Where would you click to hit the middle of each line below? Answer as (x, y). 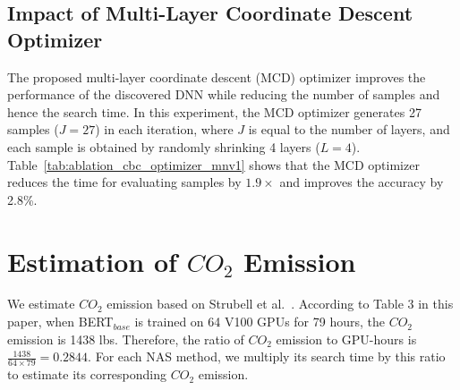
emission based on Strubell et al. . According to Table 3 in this (280, 304)
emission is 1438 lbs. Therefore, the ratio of (126, 339)
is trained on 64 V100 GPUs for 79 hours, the (260, 322)
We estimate (41, 304)
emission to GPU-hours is (346, 339)
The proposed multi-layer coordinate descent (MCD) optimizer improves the (217, 76)
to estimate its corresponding (87, 374)
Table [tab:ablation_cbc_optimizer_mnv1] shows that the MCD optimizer (213, 164)
